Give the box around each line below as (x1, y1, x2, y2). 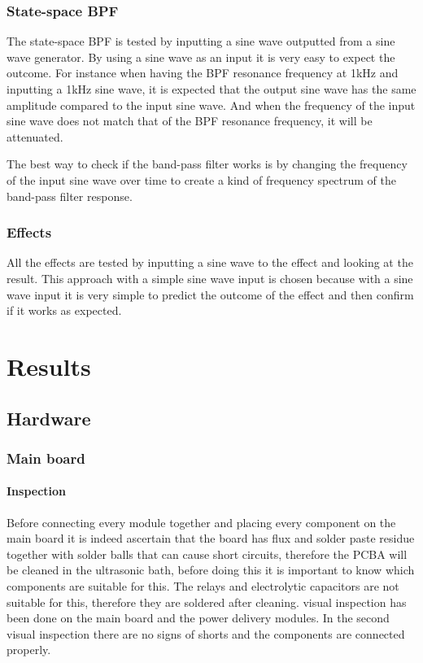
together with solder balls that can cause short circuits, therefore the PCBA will (7, 545, 408, 562)
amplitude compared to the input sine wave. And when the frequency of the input (7, 96, 416, 113)
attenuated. (7, 128, 63, 145)
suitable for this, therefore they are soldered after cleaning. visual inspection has (7, 593, 407, 610)
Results (7, 349, 91, 382)
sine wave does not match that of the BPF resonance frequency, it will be (7, 112, 373, 129)
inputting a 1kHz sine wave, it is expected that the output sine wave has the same (7, 81, 416, 97)
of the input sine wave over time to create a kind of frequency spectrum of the (7, 171, 396, 188)
